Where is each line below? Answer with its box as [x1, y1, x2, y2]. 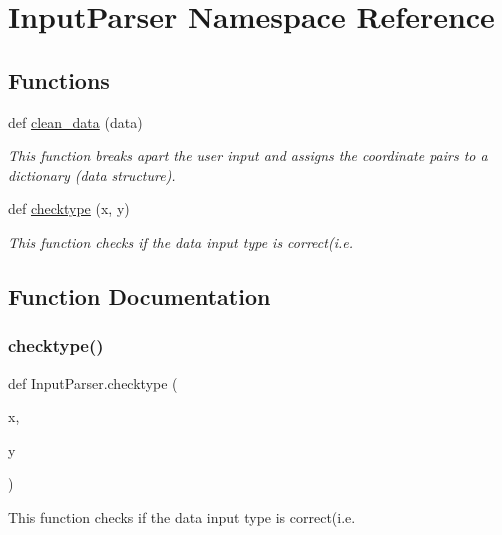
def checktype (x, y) [8, 198, 130, 219]
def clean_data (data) [8, 111, 143, 132]
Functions [8, 64, 110, 95]
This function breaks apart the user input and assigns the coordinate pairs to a [8, 145, 488, 166]
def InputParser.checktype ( [8, 372, 178, 393]
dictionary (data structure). [8, 164, 176, 185]
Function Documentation [8, 280, 271, 311]
